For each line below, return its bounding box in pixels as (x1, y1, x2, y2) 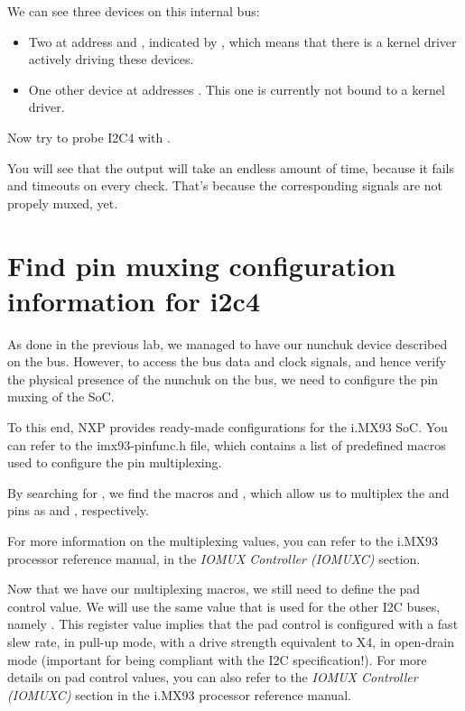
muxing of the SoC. (7, 387, 115, 406)
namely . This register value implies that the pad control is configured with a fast (7, 614, 459, 633)
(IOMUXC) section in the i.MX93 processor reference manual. (7, 685, 351, 704)
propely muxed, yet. (7, 193, 118, 212)
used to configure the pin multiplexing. (7, 453, 222, 472)
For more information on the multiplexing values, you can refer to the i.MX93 (7, 531, 438, 549)
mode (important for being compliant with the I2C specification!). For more (7, 650, 427, 669)
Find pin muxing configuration (7, 246, 396, 283)
